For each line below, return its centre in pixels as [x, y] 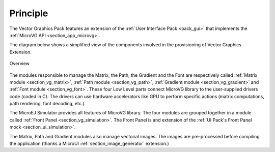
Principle [29, 13]
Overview [20, 64]
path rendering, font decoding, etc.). [48, 104]
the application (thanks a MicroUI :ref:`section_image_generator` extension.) [89, 144]
